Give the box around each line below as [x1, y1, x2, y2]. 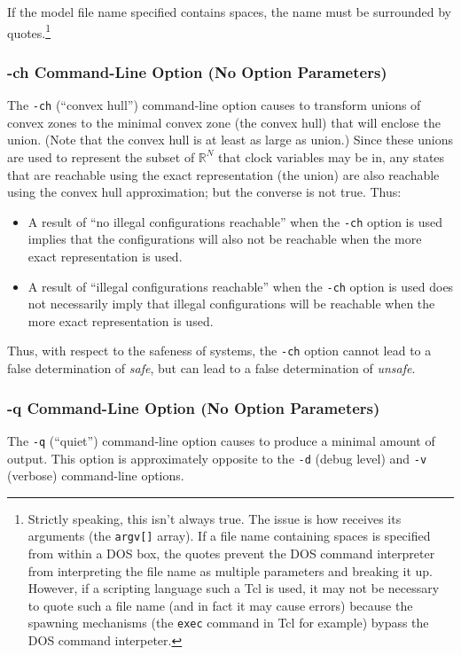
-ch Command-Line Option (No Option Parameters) [7, 60, 387, 82]
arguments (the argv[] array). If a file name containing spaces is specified [27, 526, 431, 545]
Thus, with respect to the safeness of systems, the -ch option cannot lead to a [7, 341, 432, 360]
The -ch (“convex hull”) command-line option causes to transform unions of [7, 96, 421, 114]
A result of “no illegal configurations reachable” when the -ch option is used [27, 212, 442, 230]
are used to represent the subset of [7, 147, 195, 166]
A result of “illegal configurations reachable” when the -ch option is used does [27, 277, 454, 295]
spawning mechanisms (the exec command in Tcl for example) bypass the [27, 613, 429, 632]
